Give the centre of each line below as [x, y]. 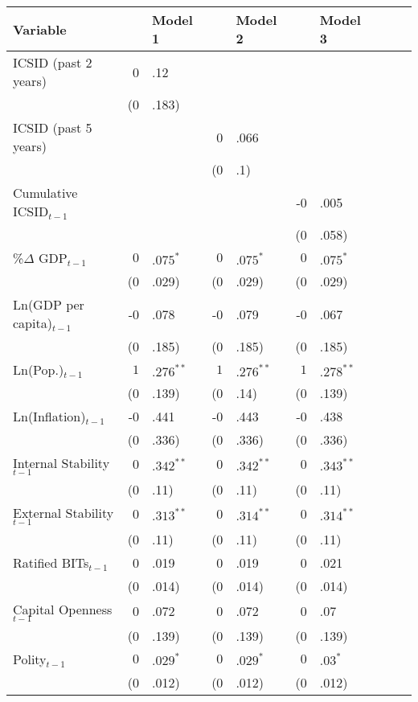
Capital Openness [63, 609]
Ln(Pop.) [39, 369]
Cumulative [45, 193]
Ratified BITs [51, 562]
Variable [40, 29]
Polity [30, 659]
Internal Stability [61, 463]
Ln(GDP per [49, 304]
